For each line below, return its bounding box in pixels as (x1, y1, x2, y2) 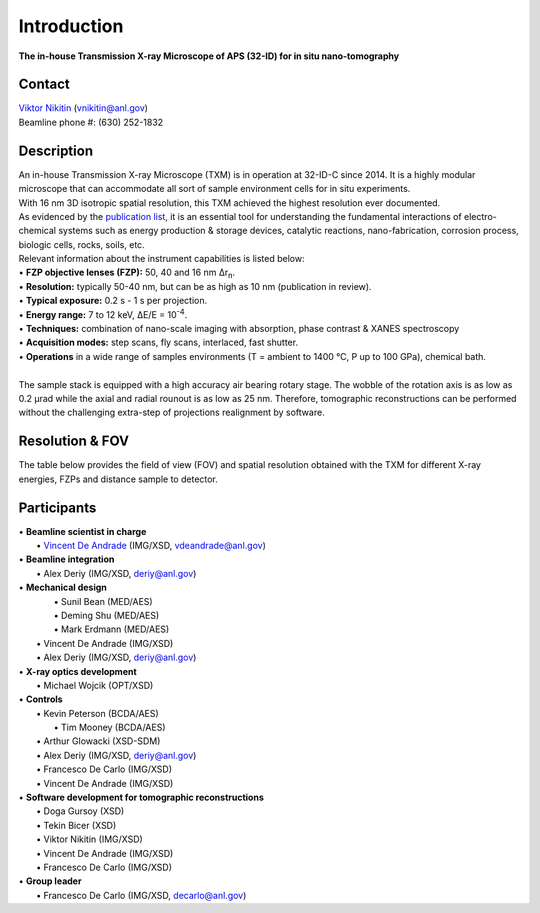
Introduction (18, 15, 124, 37)
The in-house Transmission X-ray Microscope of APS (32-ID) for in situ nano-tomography (18, 50, 400, 62)
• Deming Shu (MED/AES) (53, 609, 160, 621)
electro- (463, 210, 497, 222)
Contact (18, 76, 70, 93)
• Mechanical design (18, 581, 107, 594)
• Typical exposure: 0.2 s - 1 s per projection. (18, 295, 208, 307)
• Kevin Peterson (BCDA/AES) (36, 707, 159, 719)
